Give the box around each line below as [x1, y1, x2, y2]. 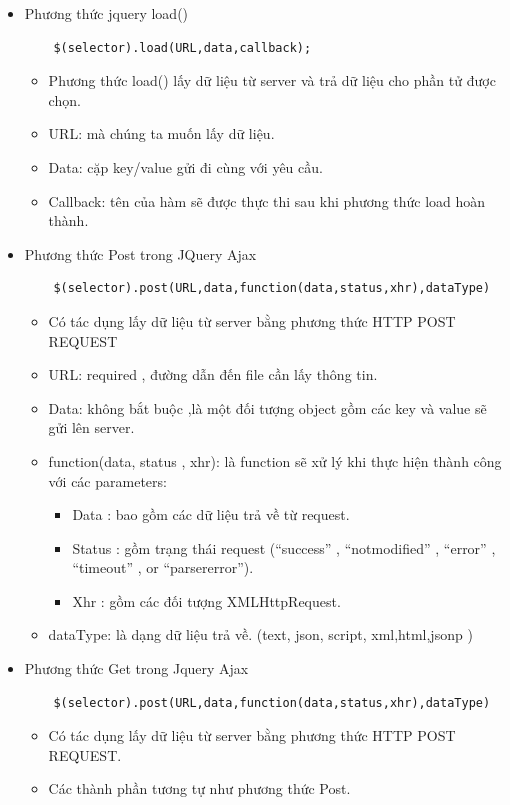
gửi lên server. [48, 417, 135, 438]
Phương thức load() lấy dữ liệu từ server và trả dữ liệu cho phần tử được [48, 70, 496, 91]
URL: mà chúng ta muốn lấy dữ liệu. [48, 123, 275, 144]
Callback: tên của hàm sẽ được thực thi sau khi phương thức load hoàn [48, 190, 486, 211]
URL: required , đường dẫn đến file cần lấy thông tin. [48, 364, 378, 385]
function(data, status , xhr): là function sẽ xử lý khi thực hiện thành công [48, 450, 502, 471]
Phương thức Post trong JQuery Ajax [24, 243, 257, 264]
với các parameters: [48, 470, 167, 491]
